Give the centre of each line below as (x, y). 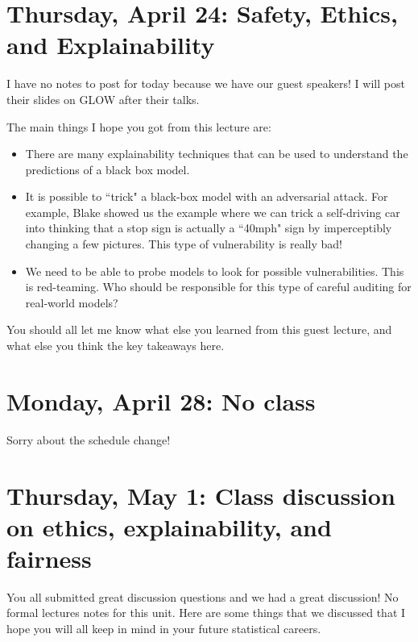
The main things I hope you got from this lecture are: (139, 126)
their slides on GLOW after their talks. (103, 99)
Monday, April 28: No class (161, 400)
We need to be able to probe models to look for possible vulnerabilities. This (215, 271)
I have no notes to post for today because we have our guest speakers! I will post (206, 83)
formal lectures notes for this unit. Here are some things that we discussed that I (206, 613)
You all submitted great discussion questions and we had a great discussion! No (203, 596)
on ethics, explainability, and (169, 526)
